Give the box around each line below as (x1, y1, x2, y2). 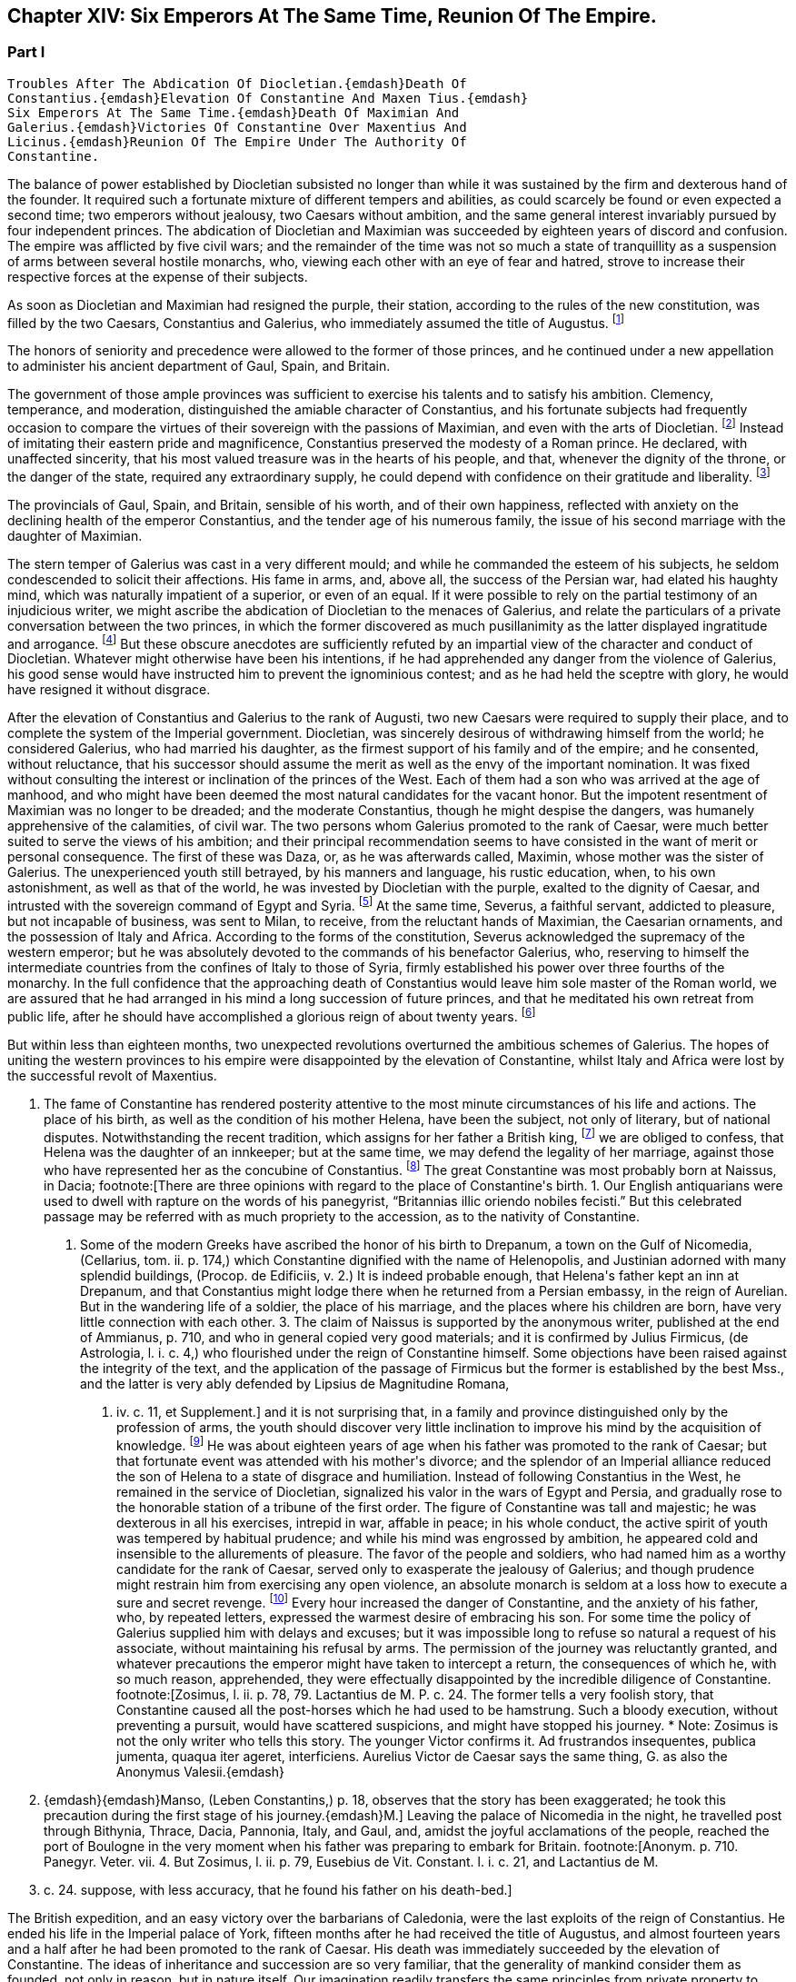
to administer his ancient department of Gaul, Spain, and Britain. (7, 358, 391, 374)
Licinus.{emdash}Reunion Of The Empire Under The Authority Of (7, 134, 467, 149)
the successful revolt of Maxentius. (7, 1067, 217, 1083)
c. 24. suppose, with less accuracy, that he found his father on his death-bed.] (44, 1882, 512, 1898)
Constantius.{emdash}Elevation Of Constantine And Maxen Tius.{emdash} (7, 90, 529, 105)
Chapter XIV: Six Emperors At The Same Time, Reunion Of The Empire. (7, 5, 657, 27)
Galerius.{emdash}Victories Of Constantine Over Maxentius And (7, 119, 467, 134)
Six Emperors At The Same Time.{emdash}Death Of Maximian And (7, 105, 460, 120)
